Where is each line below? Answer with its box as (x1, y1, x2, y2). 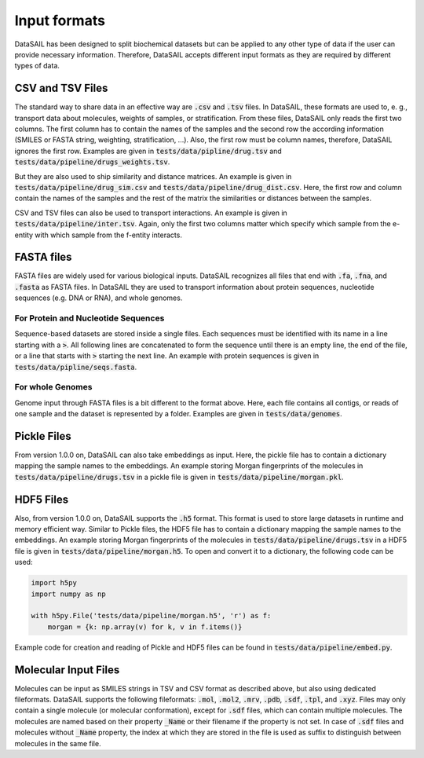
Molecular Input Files (14, 663, 120, 676)
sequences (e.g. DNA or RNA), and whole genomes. (14, 293, 183, 302)
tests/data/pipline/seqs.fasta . (14, 362, 137, 372)
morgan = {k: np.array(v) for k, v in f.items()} (47, 622, 243, 632)
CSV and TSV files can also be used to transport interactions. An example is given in (14, 208, 288, 218)
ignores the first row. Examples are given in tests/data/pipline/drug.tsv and (14, 146, 282, 156)
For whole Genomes (14, 382, 93, 393)
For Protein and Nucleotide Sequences (14, 313, 165, 324)
